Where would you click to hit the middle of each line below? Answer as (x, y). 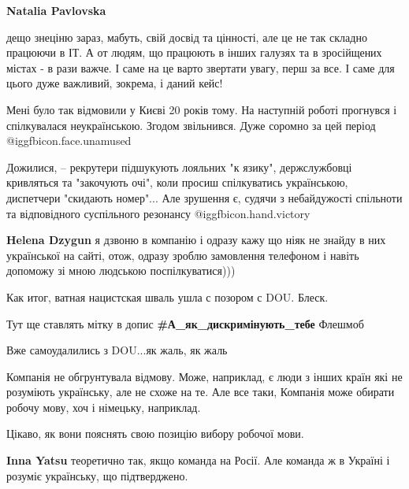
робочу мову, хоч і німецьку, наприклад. (104, 407)
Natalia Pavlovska (56, 10)
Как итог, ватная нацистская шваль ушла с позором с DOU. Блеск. (167, 296)
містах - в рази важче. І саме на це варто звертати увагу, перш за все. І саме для (201, 67)
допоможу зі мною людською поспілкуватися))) (121, 270)
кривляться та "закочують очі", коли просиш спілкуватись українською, (177, 182)
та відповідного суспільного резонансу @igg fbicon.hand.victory (158, 213)
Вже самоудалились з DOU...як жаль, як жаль (117, 350)
